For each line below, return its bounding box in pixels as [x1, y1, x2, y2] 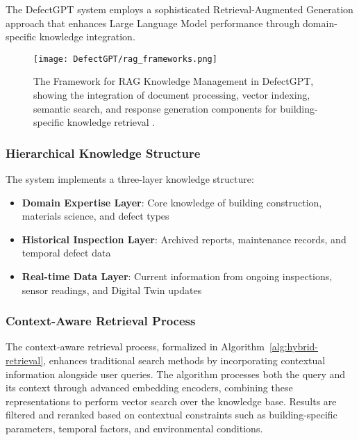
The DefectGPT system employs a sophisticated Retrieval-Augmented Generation [6, 2, 353, 16]
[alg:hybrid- [269, 339, 318, 354]
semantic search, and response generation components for [33, 101, 277, 115]
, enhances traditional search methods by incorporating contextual [43, 353, 326, 367]
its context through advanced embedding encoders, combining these [6, 380, 293, 395]
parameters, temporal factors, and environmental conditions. [6, 421, 263, 435]
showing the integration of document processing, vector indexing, [33, 88, 310, 102]
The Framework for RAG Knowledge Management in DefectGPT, [33, 74, 314, 88]
